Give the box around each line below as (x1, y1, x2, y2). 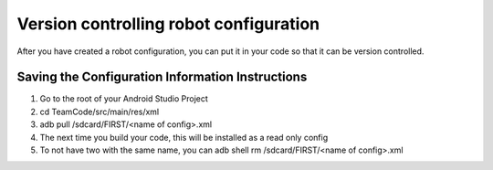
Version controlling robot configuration (16, 14, 320, 34)
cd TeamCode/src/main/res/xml (39, 106, 160, 117)
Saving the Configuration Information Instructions (16, 69, 308, 85)
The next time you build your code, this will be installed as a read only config (39, 132, 329, 143)
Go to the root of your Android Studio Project (39, 93, 209, 104)
